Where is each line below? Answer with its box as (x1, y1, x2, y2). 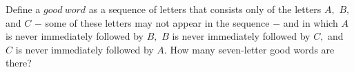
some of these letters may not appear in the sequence (45, 15, 270, 29)
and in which (283, 15, 338, 29)
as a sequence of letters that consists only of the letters (88, 2, 322, 16)
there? (6, 56, 32, 70)
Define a (6, 2, 41, 16)
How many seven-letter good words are (170, 42, 335, 56)
